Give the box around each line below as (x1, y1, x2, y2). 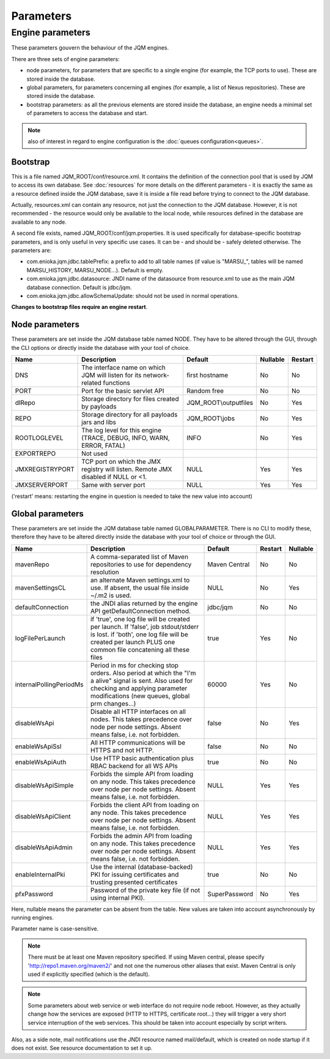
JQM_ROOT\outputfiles (186, 398, 254, 407)
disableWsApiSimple (15, 781, 74, 789)
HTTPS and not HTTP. (90, 746, 154, 754)
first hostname (186, 371, 229, 379)
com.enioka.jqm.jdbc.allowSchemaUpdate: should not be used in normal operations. (26, 292, 240, 299)
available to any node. (11, 218, 67, 226)
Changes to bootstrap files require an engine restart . (11, 303, 148, 311)
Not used (81, 449, 108, 458)
